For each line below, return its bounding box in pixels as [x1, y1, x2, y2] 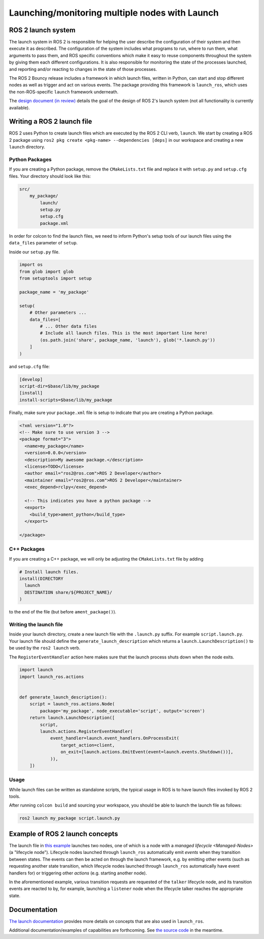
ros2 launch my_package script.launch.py [19, 815, 120, 821]
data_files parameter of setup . [9, 240, 78, 246]
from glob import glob [19, 269, 74, 274]
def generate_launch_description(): [19, 695, 108, 700]
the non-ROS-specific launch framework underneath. [9, 88, 119, 95]
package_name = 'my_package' [19, 289, 89, 295]
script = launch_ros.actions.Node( [29, 701, 115, 707]
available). [9, 105, 30, 110]
